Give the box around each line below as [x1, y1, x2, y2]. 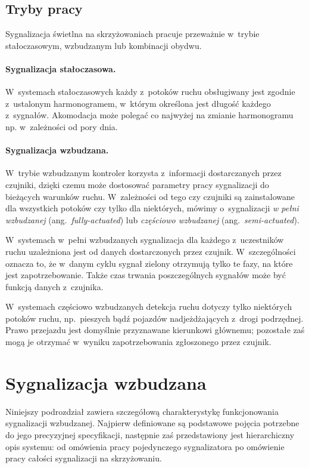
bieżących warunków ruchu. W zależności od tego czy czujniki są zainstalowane [5, 190, 295, 202]
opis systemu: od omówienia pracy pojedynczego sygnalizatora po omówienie [5, 440, 285, 452]
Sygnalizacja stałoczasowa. [5, 62, 116, 75]
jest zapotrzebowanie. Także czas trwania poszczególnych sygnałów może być [5, 269, 286, 281]
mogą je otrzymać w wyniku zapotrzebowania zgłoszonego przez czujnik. [5, 335, 271, 348]
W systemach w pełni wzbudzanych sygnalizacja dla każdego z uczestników [5, 233, 284, 246]
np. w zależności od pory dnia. [5, 120, 118, 133]
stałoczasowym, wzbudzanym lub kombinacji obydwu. [5, 39, 202, 51]
